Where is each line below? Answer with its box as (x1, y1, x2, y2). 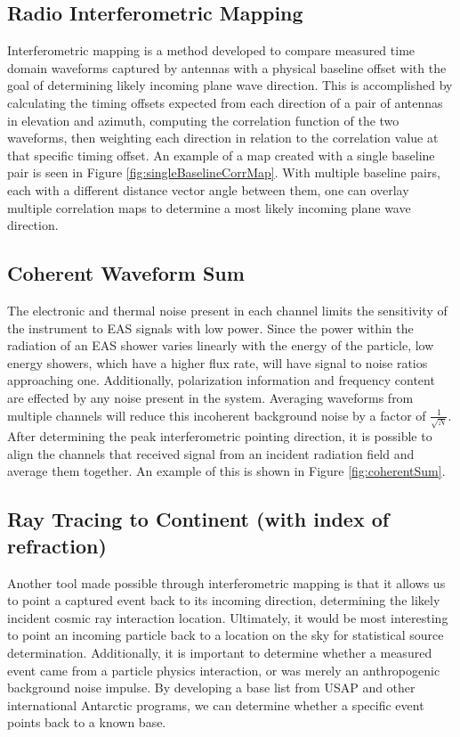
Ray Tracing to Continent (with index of (7, 505, 390, 533)
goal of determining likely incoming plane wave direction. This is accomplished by (7, 76, 453, 94)
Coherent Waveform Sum (7, 259, 245, 287)
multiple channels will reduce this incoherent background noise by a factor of (7, 405, 426, 424)
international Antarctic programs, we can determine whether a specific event (7, 695, 424, 714)
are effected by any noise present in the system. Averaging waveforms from (7, 388, 414, 406)
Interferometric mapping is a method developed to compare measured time (7, 41, 416, 60)
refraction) (7, 531, 107, 559)
